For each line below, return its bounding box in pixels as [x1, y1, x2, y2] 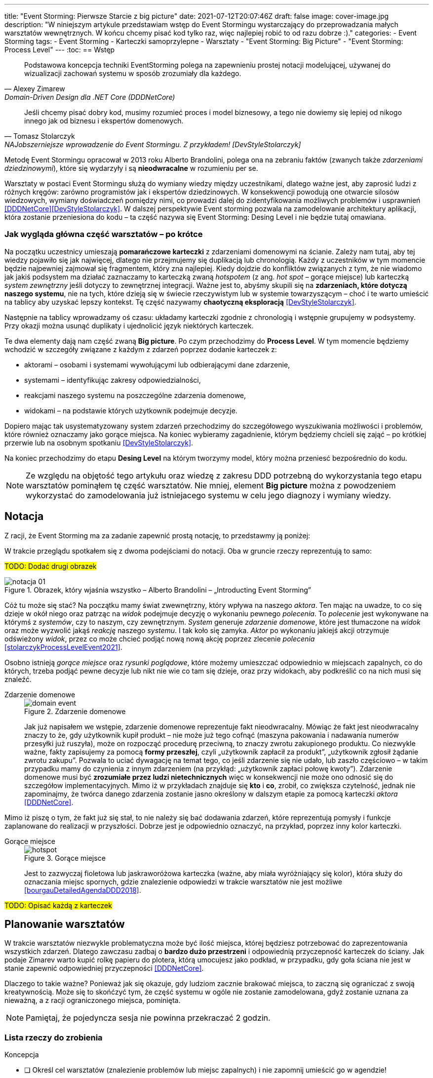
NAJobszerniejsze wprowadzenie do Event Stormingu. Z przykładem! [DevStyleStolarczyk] [4, 140, 301, 149]
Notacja [4, 510, 44, 523]
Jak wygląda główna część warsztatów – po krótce [4, 229, 203, 240]
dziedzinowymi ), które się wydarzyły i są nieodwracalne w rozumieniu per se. [4, 164, 258, 172]
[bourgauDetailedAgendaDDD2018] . [24, 885, 141, 894]
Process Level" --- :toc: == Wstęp [4, 45, 115, 54]
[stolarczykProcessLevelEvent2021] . [4, 642, 122, 651]
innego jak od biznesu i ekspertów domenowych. [24, 117, 184, 125]
